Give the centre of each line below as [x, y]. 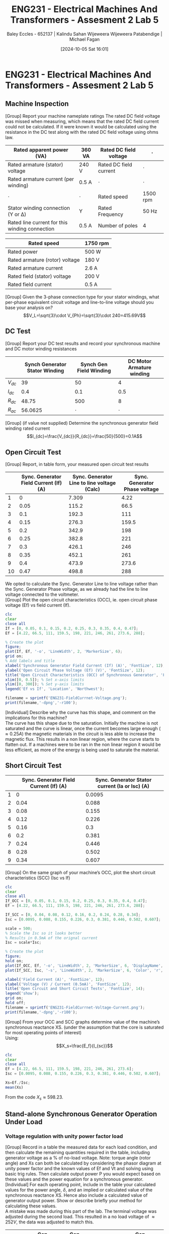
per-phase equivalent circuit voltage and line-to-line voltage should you [79, 302]
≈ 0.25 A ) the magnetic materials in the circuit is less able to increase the [80, 734]
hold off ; [16, 1003]
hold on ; [14, 961]
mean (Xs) [14, 1087]
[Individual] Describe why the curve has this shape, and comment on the [80, 712]
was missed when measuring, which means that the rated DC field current [82, 121]
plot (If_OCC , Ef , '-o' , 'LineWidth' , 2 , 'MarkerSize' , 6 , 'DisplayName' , [84, 966]
